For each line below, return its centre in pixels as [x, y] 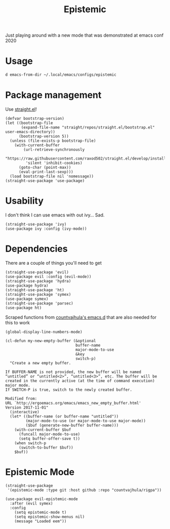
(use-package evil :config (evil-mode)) [49, 276]
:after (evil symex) [31, 503]
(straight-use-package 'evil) [37, 272]
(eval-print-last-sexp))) [46, 172]
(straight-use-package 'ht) [35, 290]
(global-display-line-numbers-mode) [44, 332]
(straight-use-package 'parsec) [39, 303]
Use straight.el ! [21, 109]
